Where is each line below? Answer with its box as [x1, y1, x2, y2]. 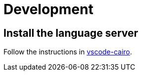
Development [3, 1, 94, 18]
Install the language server [3, 26, 139, 39]
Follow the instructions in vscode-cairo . [3, 48, 132, 56]
